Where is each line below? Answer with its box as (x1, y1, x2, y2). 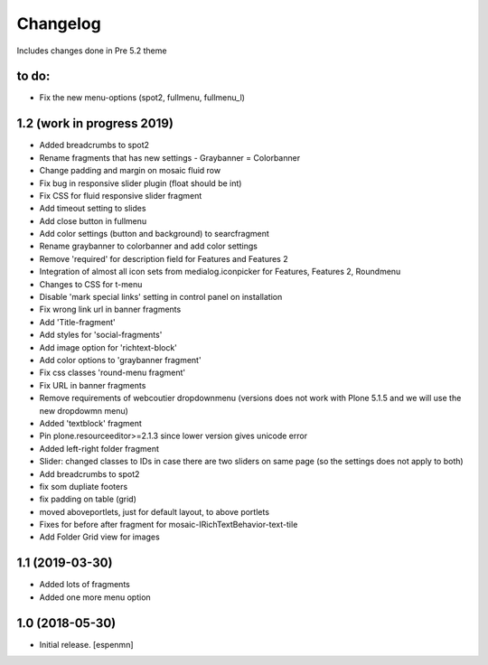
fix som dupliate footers (39, 481, 128, 492)
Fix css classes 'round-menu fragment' (39, 367, 185, 379)
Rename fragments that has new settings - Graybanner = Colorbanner (39, 152, 301, 163)
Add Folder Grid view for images (39, 531, 160, 542)
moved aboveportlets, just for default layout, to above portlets (39, 506, 270, 517)
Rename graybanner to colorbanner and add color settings (39, 240, 258, 252)
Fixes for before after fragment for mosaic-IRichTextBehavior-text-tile (39, 520, 298, 530)
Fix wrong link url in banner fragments (39, 304, 182, 315)
